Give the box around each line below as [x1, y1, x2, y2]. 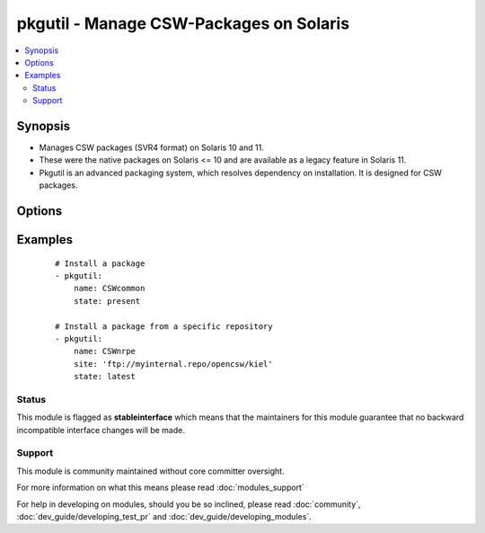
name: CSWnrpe [73, 346, 137, 357]
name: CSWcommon [73, 283, 145, 294]
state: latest [73, 371, 137, 382]
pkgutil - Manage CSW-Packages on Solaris [16, 13, 350, 33]
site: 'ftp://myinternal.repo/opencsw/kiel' [73, 359, 273, 369]
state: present [73, 296, 141, 306]
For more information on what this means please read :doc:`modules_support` [16, 482, 304, 493]
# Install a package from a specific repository [55, 321, 273, 332]
